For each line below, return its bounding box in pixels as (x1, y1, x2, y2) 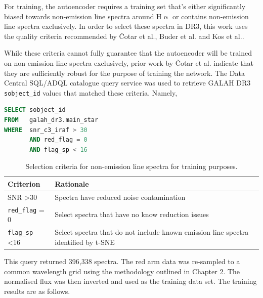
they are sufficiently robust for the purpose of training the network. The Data (4, 67, 245, 78)
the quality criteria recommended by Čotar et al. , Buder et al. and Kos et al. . (4, 30, 244, 41)
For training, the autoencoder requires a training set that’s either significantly (4, 1, 246, 11)
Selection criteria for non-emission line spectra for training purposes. (25, 161, 238, 172)
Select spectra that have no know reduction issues (55, 209, 209, 220)
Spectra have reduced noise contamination (55, 191, 186, 202)
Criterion (8, 178, 40, 189)
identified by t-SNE (55, 236, 115, 247)
